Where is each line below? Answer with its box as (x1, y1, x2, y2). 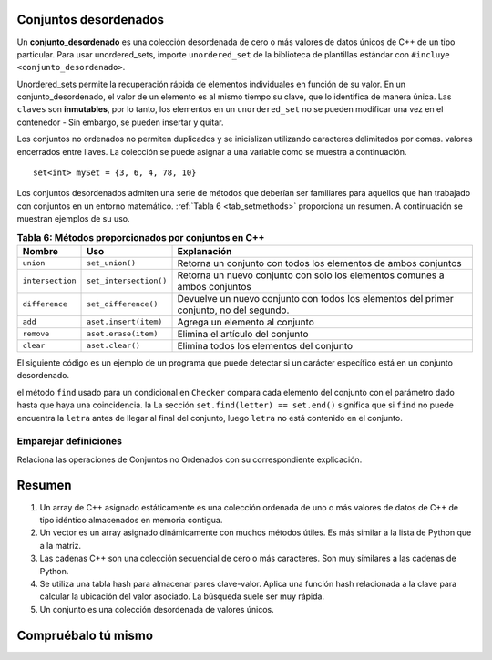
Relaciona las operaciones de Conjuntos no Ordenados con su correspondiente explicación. (16, 454, 363, 465)
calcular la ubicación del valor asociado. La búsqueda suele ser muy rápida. (39, 591, 325, 602)
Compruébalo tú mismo (16, 627, 154, 643)
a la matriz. (39, 540, 82, 551)
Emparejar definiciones (16, 435, 123, 448)
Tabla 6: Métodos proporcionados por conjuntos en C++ (16, 231, 265, 243)
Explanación (177, 244, 232, 257)
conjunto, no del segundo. (177, 304, 290, 316)
